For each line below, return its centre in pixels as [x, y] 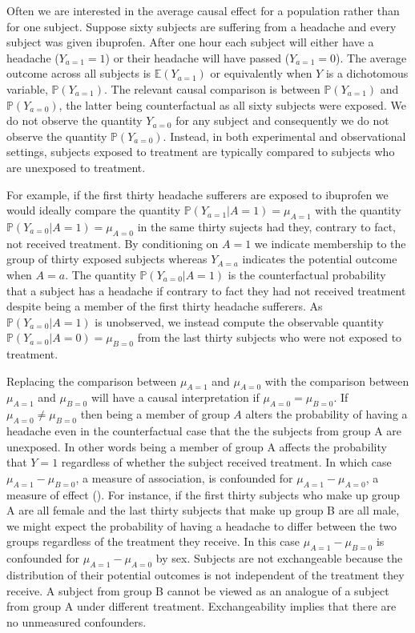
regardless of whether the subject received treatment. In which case [226, 462]
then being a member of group [155, 414]
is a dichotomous [367, 73]
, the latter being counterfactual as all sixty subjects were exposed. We [232, 104]
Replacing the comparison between [92, 381]
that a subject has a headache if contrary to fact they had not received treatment [206, 290]
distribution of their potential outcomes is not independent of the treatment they [205, 575]
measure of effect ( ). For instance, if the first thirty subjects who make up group [203, 494]
